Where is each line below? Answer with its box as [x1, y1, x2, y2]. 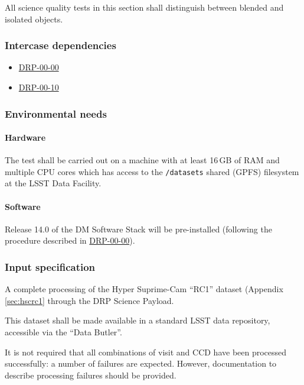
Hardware [5, 131, 46, 144]
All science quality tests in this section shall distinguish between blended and [5, 1, 284, 13]
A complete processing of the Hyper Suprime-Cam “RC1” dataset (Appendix [5, 283, 283, 295]
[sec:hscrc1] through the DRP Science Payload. [5, 294, 174, 306]
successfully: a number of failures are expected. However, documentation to [5, 357, 277, 370]
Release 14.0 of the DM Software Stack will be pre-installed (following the [5, 222, 272, 235]
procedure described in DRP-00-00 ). [5, 234, 135, 247]
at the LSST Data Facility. [5, 177, 102, 189]
